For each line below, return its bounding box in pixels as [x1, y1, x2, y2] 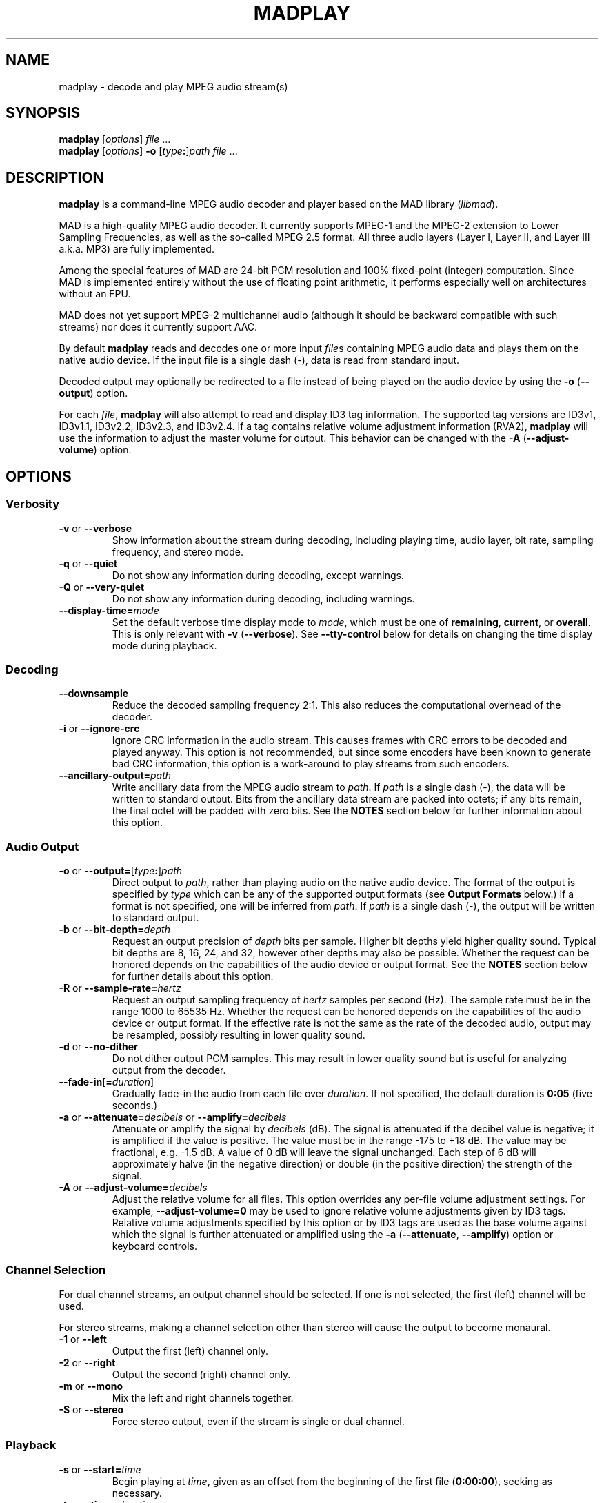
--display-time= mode [59, 604, 159, 616]
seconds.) [112, 1099, 158, 1111]
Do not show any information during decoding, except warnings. [112, 569, 404, 581]
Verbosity [6, 497, 60, 511]
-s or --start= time [59, 1463, 141, 1475]
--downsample [59, 687, 129, 700]
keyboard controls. [112, 1240, 197, 1252]
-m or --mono [59, 1379, 123, 1392]
